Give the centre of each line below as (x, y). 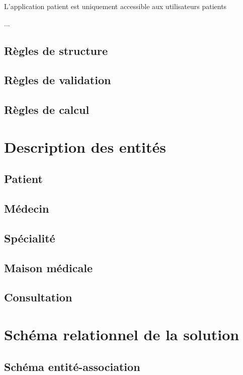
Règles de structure (56, 50)
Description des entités (85, 146)
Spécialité (30, 238)
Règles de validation (58, 80)
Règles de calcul (47, 110)
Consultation (38, 297)
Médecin (27, 208)
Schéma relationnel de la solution (122, 334)
